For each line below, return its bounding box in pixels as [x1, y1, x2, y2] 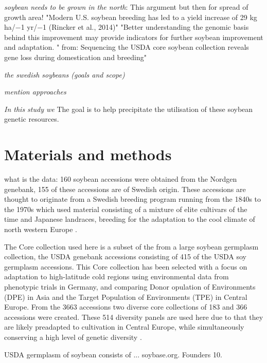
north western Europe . [4, 224, 77, 235]
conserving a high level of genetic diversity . [4, 331, 142, 342]
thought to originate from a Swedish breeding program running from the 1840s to [4, 194, 261, 204]
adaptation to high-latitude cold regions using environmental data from [4, 271, 229, 282]
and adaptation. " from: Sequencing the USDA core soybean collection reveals [4, 42, 249, 52]
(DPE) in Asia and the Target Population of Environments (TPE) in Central [4, 291, 247, 302]
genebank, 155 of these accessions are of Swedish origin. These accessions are [4, 183, 246, 194]
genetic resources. [4, 113, 59, 124]
